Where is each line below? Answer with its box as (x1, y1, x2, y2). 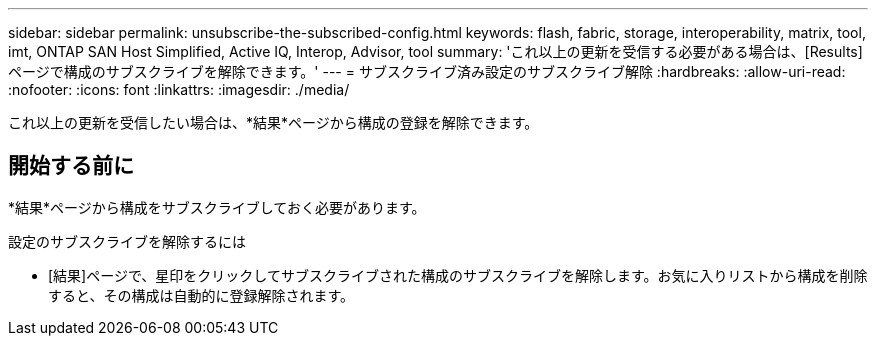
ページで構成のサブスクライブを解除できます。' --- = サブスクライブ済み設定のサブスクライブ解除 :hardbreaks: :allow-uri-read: (8, 63, 846, 80)
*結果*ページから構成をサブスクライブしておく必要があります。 (8, 198, 426, 216)
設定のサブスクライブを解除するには (8, 232, 246, 250)
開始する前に (8, 153, 134, 179)
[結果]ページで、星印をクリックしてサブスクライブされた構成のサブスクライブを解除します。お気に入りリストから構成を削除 (48, 266, 868, 284)
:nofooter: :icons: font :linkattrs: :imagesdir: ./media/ (8, 81, 350, 98)
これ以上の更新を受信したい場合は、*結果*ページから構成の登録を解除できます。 (8, 114, 539, 131)
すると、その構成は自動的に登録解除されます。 (48, 286, 355, 304)
